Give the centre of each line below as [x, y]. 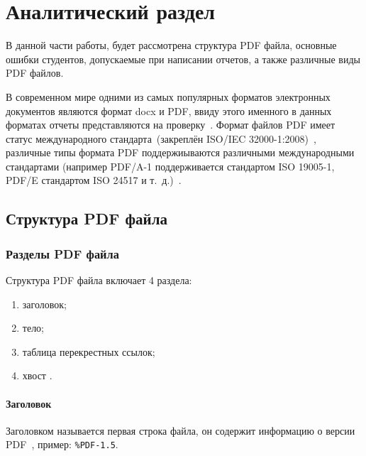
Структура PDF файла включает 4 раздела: [99, 280]
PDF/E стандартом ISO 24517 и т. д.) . [94, 180]
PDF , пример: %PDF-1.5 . [62, 444]
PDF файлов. [35, 73]
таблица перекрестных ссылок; [89, 351]
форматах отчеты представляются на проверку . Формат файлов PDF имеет [171, 125]
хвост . [37, 375]
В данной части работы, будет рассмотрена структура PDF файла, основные [171, 45]
